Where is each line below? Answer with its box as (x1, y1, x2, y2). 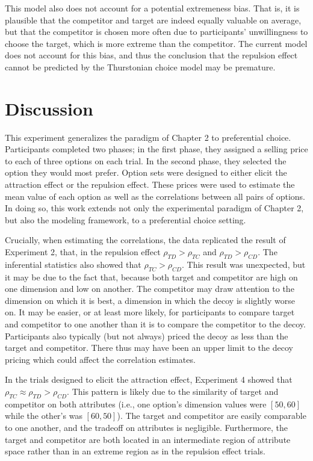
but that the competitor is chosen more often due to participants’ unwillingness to (5, 25, 308, 38)
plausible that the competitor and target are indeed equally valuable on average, (5, 13, 302, 26)
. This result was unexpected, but (182, 258, 306, 270)
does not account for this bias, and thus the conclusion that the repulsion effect (5, 49, 298, 61)
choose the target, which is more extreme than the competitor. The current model (5, 37, 308, 49)
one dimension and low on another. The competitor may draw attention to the (5, 282, 294, 295)
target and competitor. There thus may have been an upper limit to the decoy (5, 341, 293, 354)
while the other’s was (5, 409, 82, 422)
